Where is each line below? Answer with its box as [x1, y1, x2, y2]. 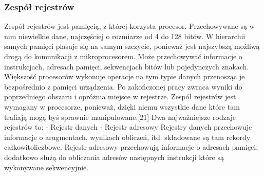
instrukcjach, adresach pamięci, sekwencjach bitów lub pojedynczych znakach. [4, 61, 249, 72]
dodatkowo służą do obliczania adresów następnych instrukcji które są [4, 151, 224, 162]
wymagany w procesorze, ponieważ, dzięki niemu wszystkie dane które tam [4, 101, 240, 112]
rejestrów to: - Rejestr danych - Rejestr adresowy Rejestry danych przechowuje [4, 121, 252, 132]
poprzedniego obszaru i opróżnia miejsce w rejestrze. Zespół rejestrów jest [4, 91, 236, 102]
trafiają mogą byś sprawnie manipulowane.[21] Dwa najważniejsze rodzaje [4, 111, 236, 122]
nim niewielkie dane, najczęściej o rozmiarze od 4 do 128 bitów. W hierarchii [4, 30, 246, 41]
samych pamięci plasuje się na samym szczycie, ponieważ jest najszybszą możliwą [4, 41, 260, 51]
